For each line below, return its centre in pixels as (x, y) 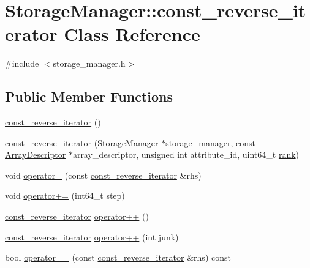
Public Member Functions (89, 96)
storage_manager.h (89, 63)
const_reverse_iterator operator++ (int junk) (92, 236)
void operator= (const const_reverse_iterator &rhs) (103, 175)
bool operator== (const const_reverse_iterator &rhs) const (118, 257)
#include (22, 63)
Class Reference (132, 34)
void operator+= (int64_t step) (65, 195)
